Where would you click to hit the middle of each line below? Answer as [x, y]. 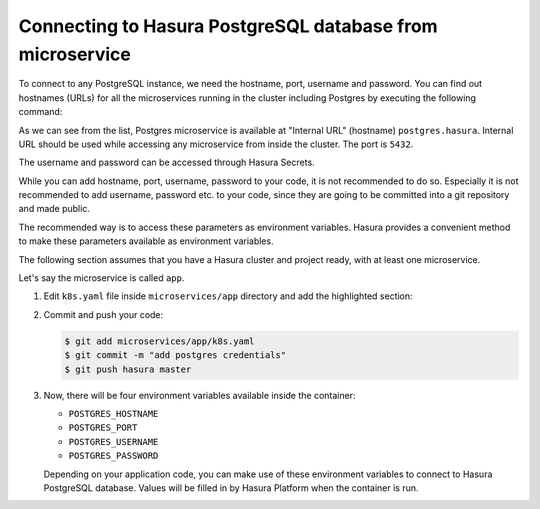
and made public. [54, 209]
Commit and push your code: [103, 314]
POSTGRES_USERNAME [113, 441]
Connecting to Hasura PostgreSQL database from [228, 26]
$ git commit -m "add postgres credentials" [175, 355]
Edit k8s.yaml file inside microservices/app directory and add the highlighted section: [228, 296]
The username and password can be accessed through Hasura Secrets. [166, 162]
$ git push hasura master [128, 369]
